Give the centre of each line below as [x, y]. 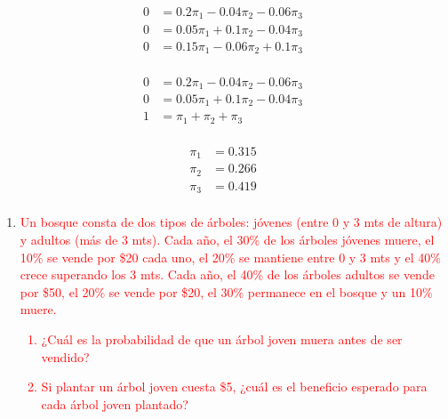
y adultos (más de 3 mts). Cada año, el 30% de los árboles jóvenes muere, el [227, 240]
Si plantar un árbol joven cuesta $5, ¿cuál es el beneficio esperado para [234, 387]
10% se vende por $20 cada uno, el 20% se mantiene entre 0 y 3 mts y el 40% [230, 257]
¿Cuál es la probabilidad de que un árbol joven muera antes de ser [222, 339]
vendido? [65, 356]
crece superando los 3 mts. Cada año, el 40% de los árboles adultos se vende [227, 274]
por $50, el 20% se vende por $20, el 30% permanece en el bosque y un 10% [226, 291]
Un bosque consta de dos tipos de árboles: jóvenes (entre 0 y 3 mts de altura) [231, 222]
